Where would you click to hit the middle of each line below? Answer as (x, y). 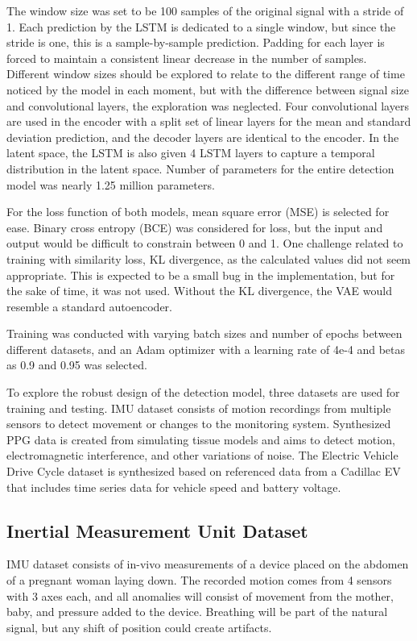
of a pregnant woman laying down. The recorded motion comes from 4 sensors (199, 580)
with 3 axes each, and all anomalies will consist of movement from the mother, (200, 595)
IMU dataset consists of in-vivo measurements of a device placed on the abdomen (208, 564)
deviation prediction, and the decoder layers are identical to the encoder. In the (203, 137)
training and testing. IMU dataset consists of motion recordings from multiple (199, 408)
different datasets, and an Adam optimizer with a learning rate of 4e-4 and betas (206, 349)
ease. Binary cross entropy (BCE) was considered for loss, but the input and (195, 227)
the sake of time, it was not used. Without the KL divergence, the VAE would (199, 291)
